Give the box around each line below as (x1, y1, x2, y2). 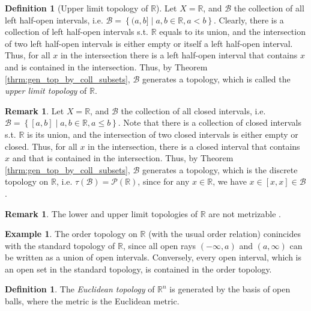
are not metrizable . (208, 207, 281, 220)
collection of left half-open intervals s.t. (5, 25, 148, 38)
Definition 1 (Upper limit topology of (5, 2, 148, 14)
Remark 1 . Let (5, 104, 64, 117)
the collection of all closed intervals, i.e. (121, 104, 266, 117)
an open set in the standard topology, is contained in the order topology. (5, 262, 272, 275)
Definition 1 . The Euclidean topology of (5, 283, 155, 295)
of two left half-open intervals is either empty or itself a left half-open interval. (5, 37, 293, 49)
